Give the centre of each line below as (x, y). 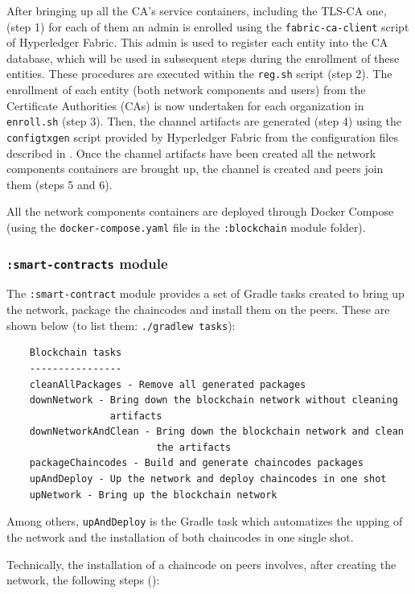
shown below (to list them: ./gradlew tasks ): (121, 325)
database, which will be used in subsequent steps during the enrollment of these (203, 58)
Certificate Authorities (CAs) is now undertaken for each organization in (185, 105)
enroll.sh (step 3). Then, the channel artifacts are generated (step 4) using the (204, 121)
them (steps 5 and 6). (60, 184)
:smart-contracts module (87, 263)
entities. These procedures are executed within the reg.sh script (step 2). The (199, 74)
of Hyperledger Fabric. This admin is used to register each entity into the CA (197, 42)
